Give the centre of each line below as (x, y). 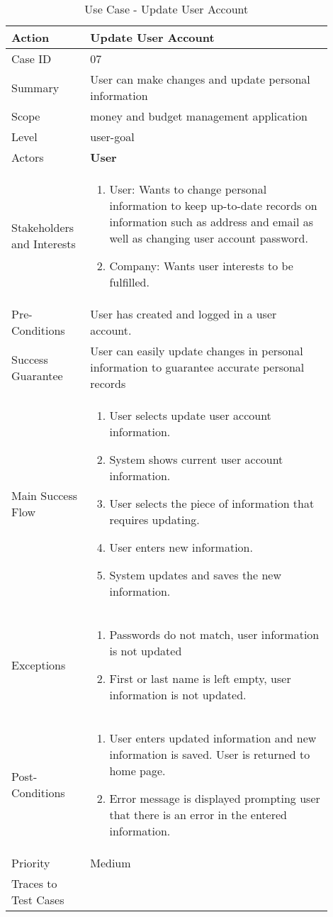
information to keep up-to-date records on (213, 205)
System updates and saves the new (195, 575)
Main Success (45, 495)
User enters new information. (181, 547)
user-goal (112, 137)
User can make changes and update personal (200, 79)
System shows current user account (196, 459)
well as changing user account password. (209, 238)
